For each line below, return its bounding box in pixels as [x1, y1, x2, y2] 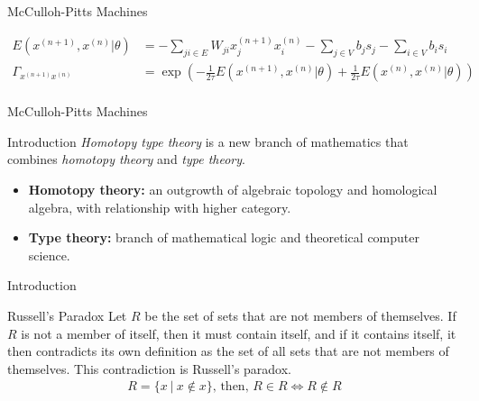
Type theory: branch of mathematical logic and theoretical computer [28, 228, 419, 247]
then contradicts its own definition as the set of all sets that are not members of [7, 342, 449, 360]
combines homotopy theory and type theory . [7, 150, 245, 169]
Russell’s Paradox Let [7, 306, 127, 325]
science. [28, 245, 70, 264]
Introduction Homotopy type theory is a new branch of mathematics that [7, 132, 409, 150]
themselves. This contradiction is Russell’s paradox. [7, 359, 292, 378]
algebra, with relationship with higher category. [28, 197, 291, 216]
